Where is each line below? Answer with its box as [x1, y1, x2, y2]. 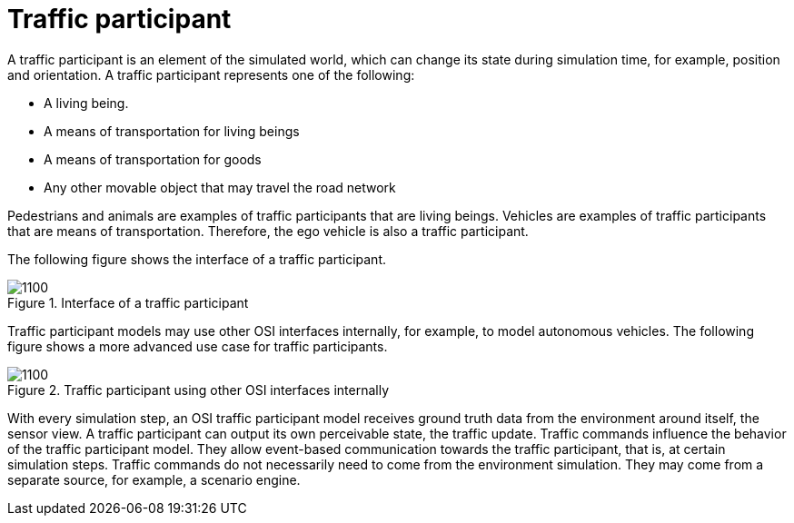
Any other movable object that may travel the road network [44, 179, 396, 195]
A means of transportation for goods [44, 151, 262, 167]
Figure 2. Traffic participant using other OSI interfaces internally [7, 381, 389, 398]
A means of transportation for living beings [44, 123, 300, 139]
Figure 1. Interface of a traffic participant [7, 294, 249, 311]
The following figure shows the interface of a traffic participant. [7, 251, 386, 267]
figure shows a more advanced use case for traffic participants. [7, 338, 388, 354]
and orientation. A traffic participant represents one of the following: [7, 66, 415, 83]
